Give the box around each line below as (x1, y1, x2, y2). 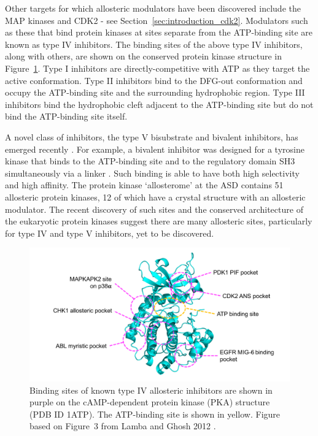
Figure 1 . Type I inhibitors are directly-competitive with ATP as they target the (5, 61, 310, 74)
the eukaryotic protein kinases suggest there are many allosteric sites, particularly (5, 215, 312, 228)
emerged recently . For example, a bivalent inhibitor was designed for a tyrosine (5, 142, 304, 155)
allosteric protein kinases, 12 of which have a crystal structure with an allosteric (5, 190, 306, 203)
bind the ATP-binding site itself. (5, 110, 128, 123)
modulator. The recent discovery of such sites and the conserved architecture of (5, 202, 303, 215)
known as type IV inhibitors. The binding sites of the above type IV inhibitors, (5, 37, 303, 50)
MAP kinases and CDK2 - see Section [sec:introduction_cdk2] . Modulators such (5, 13, 308, 26)
